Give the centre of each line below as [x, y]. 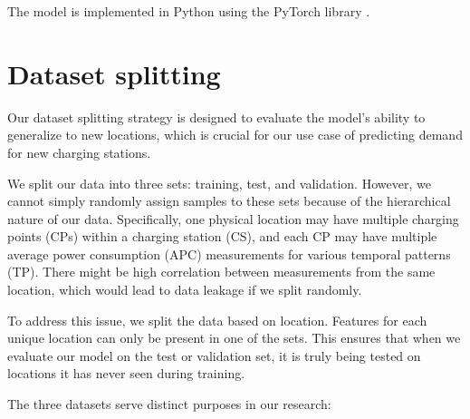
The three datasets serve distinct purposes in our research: [169, 404]
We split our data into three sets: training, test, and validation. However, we [219, 183]
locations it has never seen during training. [126, 373]
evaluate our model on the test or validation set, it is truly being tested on [214, 355]
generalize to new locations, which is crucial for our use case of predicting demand [235, 135]
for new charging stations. [79, 152]
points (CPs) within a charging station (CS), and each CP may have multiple [222, 236]
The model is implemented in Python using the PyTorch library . [189, 11]
